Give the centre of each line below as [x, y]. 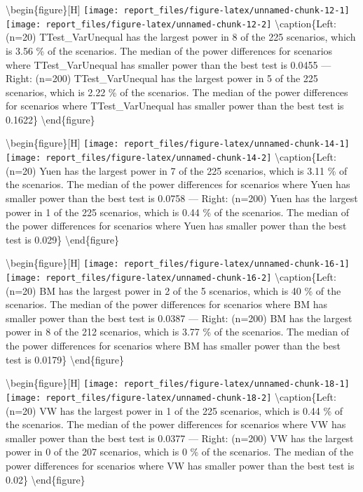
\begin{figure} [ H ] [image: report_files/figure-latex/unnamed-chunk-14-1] [178, 143]
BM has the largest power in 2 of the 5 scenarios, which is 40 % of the [190, 290]
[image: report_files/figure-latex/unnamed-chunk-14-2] [139, 158]
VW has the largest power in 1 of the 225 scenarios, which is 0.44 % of [191, 410]
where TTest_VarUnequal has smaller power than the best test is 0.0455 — [169, 64]
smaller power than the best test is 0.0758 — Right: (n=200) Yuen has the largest [182, 198]
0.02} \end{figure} [46, 479]
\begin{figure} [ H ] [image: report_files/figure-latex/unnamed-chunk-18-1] [178, 383]
